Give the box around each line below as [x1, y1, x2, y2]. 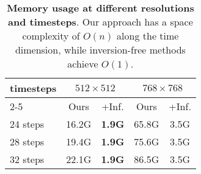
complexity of [22, 29, 80, 43]
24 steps [10, 117, 45, 131]
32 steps [10, 152, 45, 166]
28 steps [10, 134, 45, 148]
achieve [67, 57, 98, 71]
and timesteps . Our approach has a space [8, 15, 193, 29]
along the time [117, 29, 179, 43]
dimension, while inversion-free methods [15, 43, 186, 57]
